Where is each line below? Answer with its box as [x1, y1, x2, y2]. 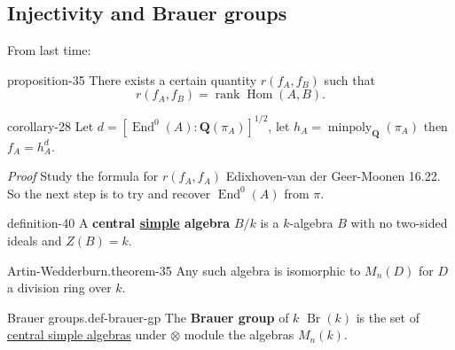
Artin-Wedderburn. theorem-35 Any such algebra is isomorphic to [7, 261, 361, 279]
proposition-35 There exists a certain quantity [7, 70, 257, 89]
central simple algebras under [7, 325, 167, 344]
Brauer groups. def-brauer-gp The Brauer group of [7, 307, 289, 326]
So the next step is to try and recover [7, 183, 211, 202]
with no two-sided [350, 214, 448, 232]
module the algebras [184, 325, 294, 344]
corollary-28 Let [7, 116, 94, 135]
